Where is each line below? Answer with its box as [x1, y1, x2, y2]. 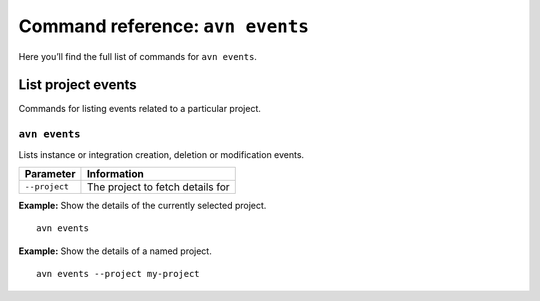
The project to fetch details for [86, 180, 230, 194]
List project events [18, 76, 137, 94]
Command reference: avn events [18, 15, 310, 37]
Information [86, 166, 144, 180]
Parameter [24, 166, 76, 180]
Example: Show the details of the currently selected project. [18, 199, 267, 211]
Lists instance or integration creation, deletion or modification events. [18, 148, 305, 160]
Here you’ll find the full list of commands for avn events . [18, 50, 257, 62]
